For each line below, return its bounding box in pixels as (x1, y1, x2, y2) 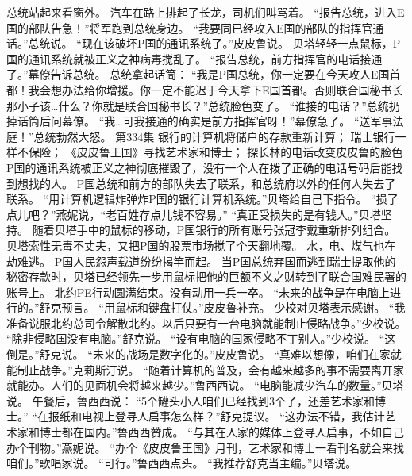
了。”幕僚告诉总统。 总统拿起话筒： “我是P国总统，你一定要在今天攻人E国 (6, 66, 390, 83)
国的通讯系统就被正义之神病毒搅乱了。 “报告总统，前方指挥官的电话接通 (6, 50, 383, 67)
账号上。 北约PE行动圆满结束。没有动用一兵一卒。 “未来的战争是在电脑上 (6, 283, 390, 300)
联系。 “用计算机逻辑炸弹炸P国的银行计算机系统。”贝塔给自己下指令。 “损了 (6, 190, 399, 207)
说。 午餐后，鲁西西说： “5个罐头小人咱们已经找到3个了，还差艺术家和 (6, 392, 375, 409)
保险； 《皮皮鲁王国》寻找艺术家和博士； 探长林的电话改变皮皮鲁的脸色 (28, 144, 403, 160)
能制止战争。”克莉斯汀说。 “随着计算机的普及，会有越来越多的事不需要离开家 (6, 361, 404, 378)
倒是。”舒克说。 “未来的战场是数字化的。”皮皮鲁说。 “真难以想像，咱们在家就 (6, 346, 402, 363)
